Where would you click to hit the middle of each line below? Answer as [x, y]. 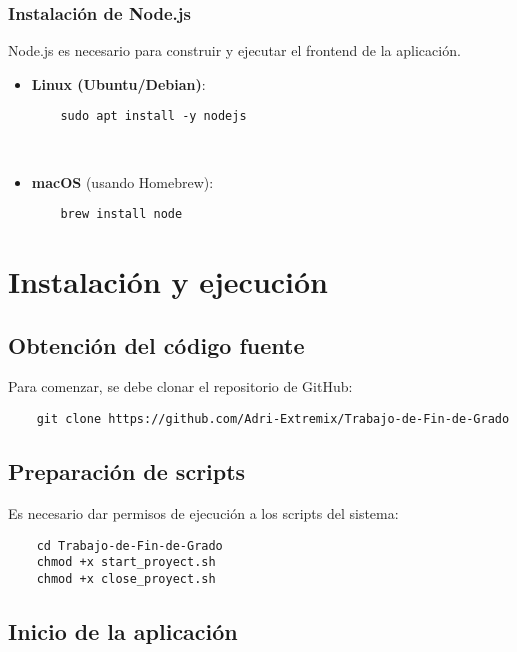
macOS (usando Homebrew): [122, 181]
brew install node [121, 214]
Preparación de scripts [127, 471]
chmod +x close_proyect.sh [126, 578]
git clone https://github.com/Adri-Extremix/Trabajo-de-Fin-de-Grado [273, 419]
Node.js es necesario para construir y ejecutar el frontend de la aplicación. [234, 50]
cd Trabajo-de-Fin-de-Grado [129, 545]
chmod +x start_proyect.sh [126, 562]
